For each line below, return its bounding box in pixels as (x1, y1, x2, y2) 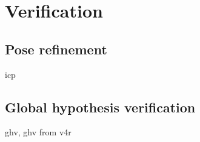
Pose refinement (5, 39, 107, 58)
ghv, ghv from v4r (5, 126, 72, 138)
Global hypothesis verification (5, 97, 196, 116)
